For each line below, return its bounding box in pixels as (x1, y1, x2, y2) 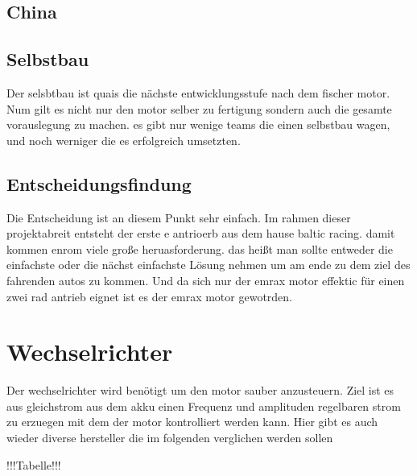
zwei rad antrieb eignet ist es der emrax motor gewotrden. (6, 288, 293, 304)
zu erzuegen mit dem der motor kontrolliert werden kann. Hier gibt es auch (6, 413, 378, 430)
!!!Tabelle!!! (6, 456, 61, 473)
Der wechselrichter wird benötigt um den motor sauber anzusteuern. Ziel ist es (6, 382, 394, 399)
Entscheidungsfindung (6, 171, 192, 196)
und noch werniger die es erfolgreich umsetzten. (6, 131, 241, 148)
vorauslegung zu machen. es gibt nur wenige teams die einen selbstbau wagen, (6, 116, 390, 133)
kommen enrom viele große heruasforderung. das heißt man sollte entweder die (6, 240, 393, 257)
